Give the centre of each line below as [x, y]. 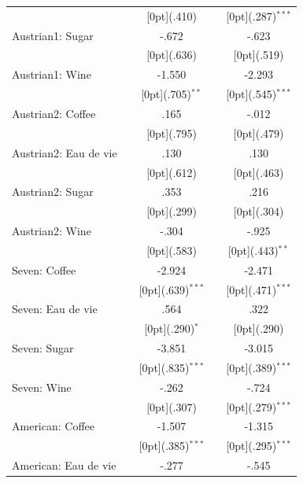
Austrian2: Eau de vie [65, 152]
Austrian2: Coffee [54, 113]
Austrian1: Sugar [53, 35]
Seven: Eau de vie [55, 309]
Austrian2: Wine [52, 231]
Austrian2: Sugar [53, 192]
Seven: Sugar [43, 348]
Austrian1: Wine [52, 74]
